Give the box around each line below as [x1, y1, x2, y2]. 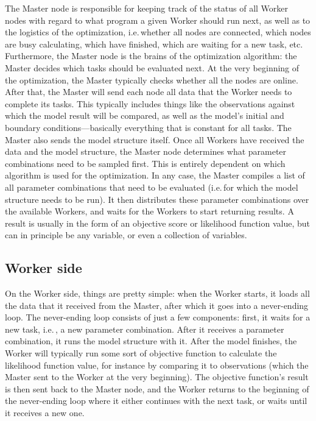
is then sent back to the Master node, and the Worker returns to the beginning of [5, 382, 309, 395]
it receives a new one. [5, 406, 85, 419]
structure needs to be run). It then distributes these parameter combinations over [5, 193, 309, 205]
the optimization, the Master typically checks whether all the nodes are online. [5, 73, 298, 86]
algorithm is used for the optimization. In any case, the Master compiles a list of [5, 169, 305, 182]
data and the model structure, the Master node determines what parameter [5, 145, 287, 158]
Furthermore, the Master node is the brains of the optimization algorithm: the [5, 49, 297, 62]
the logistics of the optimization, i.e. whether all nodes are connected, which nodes [5, 26, 311, 38]
